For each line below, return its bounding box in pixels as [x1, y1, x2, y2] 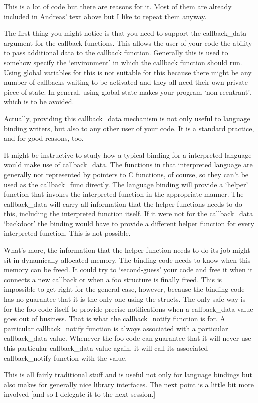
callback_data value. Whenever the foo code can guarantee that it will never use [4, 333, 251, 343]
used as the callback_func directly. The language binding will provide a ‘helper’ [4, 179, 248, 189]
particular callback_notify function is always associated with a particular [4, 323, 228, 333]
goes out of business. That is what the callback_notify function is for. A [4, 313, 226, 324]
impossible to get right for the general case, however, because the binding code [4, 284, 245, 294]
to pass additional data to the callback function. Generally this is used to [4, 47, 228, 58]
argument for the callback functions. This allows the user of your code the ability [4, 37, 252, 48]
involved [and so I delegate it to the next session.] [4, 389, 156, 399]
